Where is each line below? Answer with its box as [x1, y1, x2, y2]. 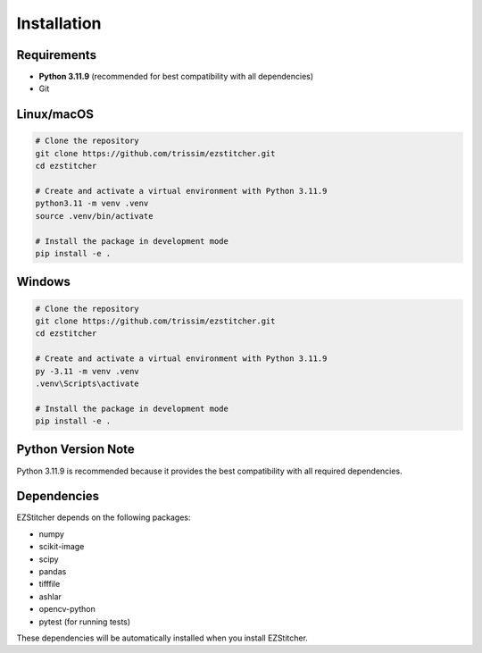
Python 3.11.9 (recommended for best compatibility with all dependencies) [38, 71, 314, 82]
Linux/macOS [16, 107, 94, 122]
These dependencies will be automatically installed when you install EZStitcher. [16, 632, 308, 643]
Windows [16, 274, 71, 289]
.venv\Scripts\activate [35, 378, 140, 389]
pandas [38, 566, 67, 577]
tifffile [38, 579, 61, 590]
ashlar [38, 590, 62, 602]
